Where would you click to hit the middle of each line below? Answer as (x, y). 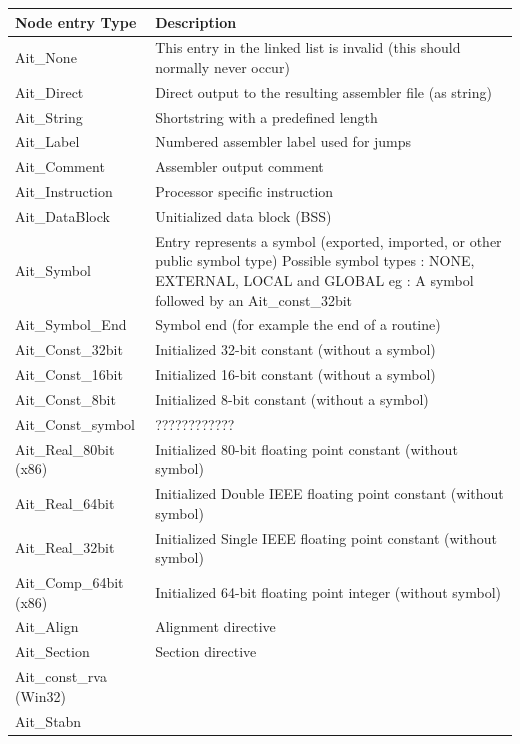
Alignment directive (215, 626)
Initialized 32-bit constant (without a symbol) (295, 349)
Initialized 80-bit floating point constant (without (306, 448)
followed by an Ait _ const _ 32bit (254, 299)
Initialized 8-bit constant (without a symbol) (292, 399)
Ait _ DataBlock (62, 216)
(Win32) (40, 695)
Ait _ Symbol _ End (71, 324)
